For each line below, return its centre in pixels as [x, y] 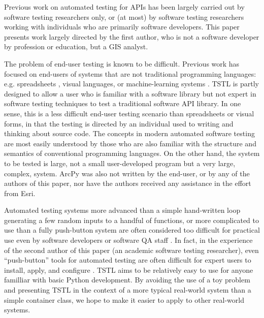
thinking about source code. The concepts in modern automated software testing [129, 133]
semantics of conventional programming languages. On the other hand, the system [132, 153]
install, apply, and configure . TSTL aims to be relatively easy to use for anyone [129, 269]
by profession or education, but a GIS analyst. [76, 46]
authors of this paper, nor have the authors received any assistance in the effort [128, 183]
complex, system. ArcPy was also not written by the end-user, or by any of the [127, 173]
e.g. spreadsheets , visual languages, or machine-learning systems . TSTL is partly [131, 84]
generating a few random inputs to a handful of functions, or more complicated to [132, 220]
